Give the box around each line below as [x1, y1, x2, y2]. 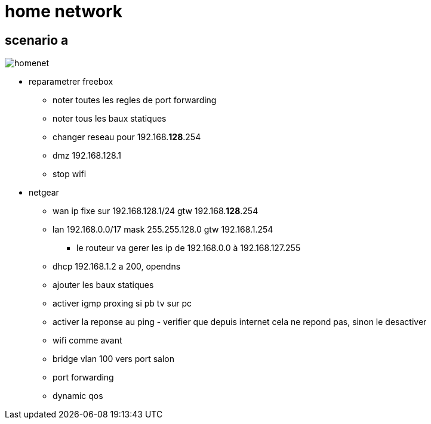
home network [5, 1, 123, 21]
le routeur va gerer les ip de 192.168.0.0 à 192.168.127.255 [76, 243, 301, 253]
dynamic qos [53, 391, 103, 401]
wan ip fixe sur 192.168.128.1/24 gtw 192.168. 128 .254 [53, 206, 258, 216]
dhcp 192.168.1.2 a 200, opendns [53, 261, 181, 272]
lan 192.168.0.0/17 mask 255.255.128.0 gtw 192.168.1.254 [53, 224, 273, 235]
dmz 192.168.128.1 [53, 150, 121, 161]
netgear [29, 187, 59, 198]
